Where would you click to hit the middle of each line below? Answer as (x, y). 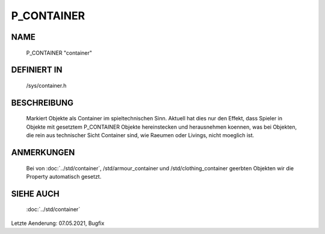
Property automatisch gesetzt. (64, 176)
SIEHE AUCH (35, 193)
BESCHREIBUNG (42, 103)
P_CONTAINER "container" (59, 53)
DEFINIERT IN (37, 70)
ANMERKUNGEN (43, 152)
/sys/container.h (46, 85)
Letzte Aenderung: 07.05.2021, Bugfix (58, 223)
